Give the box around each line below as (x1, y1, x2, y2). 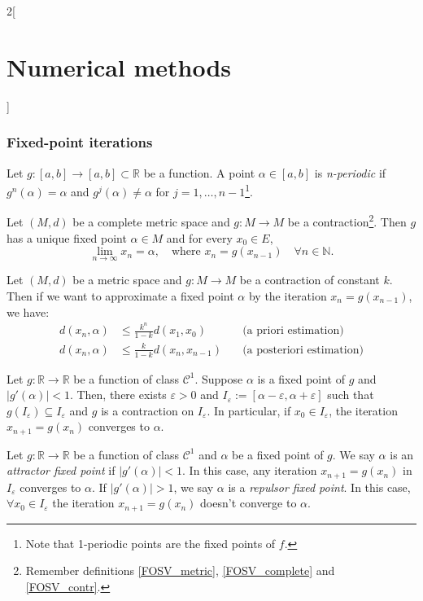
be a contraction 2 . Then (287, 211, 407, 230)
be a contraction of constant (239, 271, 380, 288)
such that (327, 386, 374, 403)
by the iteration (248, 287, 327, 305)
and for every (166, 229, 233, 246)
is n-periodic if (314, 164, 386, 181)
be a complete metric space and (72, 213, 230, 230)
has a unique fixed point (7, 229, 127, 246)
